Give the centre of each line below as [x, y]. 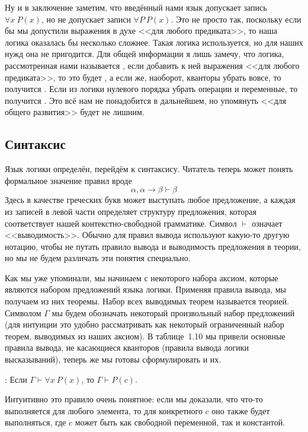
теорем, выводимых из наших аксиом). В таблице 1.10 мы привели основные [145, 336]
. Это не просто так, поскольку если [236, 19]
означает [267, 223]
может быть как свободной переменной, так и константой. [180, 422]
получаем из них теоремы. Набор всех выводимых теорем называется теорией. [147, 301]
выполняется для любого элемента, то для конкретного [104, 410]
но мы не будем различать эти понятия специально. [98, 258]
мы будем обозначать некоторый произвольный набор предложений [173, 312]
